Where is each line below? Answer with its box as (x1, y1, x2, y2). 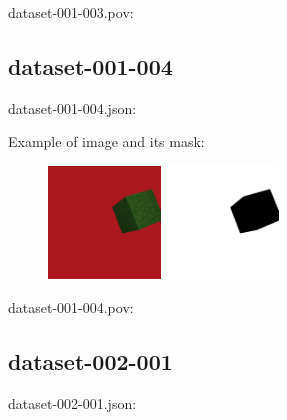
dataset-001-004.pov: (8, 296, 134, 317)
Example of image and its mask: (8, 131, 205, 152)
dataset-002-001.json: (8, 392, 137, 413)
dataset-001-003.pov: (8, 2, 134, 22)
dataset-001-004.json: (8, 97, 137, 118)
